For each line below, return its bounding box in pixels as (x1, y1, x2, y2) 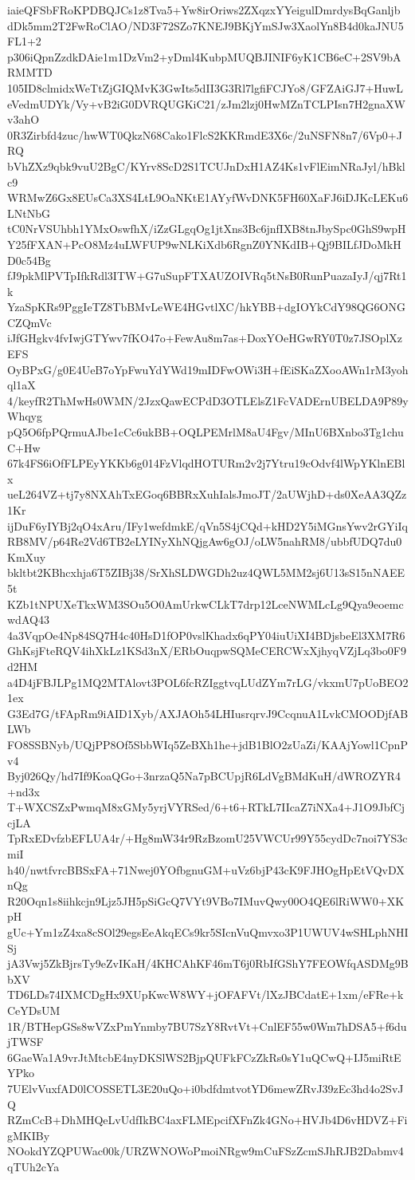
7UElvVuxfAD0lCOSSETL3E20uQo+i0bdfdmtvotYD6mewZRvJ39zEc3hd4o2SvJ (7, 1079, 404, 1096)
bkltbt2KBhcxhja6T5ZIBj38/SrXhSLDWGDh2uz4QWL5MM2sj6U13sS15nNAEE (7, 564, 405, 581)
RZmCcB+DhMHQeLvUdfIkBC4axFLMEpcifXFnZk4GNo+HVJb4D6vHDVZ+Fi (7, 1111, 408, 1128)
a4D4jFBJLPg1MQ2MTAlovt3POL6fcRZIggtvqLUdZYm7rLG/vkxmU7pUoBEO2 (7, 673, 409, 690)
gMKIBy (7, 1127, 50, 1143)
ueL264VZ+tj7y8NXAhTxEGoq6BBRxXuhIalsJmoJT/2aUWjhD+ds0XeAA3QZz (7, 486, 407, 503)
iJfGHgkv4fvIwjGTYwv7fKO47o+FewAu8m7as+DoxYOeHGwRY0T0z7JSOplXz (7, 330, 403, 346)
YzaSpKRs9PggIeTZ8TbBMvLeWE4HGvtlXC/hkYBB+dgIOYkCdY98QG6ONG (7, 298, 405, 315)
